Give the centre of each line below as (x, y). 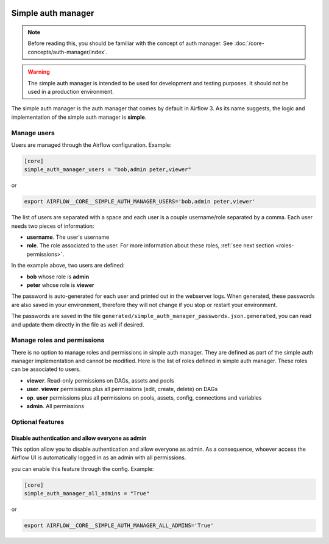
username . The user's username (68, 237)
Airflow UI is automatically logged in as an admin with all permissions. (99, 457)
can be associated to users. (46, 369)
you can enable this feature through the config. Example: (83, 468)
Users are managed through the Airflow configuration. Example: (91, 145)
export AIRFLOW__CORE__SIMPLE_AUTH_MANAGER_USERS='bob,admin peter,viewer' (140, 202)
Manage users (33, 133)
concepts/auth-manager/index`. (68, 52)
